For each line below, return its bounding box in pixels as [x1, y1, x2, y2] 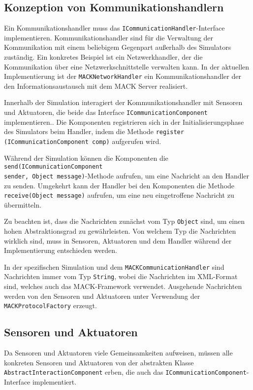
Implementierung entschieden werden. [4, 245, 117, 255]
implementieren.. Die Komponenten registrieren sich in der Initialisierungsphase [4, 116, 244, 127]
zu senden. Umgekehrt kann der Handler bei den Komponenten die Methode [4, 180, 235, 190]
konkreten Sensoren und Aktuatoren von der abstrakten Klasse [4, 357, 194, 367]
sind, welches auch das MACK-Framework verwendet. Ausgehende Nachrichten [4, 281, 242, 291]
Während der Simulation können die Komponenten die [4, 152, 168, 163]
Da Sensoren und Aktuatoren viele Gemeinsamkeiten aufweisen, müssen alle [4, 348, 233, 358]
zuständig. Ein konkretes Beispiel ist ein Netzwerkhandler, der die [4, 52, 203, 62]
